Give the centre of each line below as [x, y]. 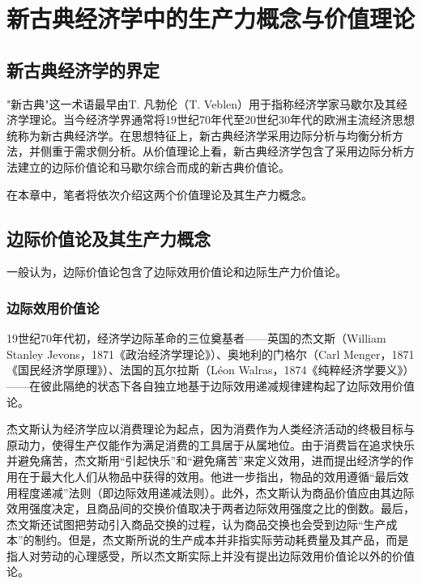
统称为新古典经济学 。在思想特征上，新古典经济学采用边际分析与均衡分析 [199, 135]
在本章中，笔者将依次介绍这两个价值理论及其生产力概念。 [160, 194]
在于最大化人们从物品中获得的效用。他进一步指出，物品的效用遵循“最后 [207, 476]
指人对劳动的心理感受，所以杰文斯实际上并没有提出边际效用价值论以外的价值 [211, 555]
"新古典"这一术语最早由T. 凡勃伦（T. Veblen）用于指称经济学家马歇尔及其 [202, 103]
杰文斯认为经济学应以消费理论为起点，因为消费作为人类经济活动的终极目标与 [211, 429]
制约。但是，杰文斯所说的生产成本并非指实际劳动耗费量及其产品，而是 [222, 540]
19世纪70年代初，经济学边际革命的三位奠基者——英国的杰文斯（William [196, 338]
